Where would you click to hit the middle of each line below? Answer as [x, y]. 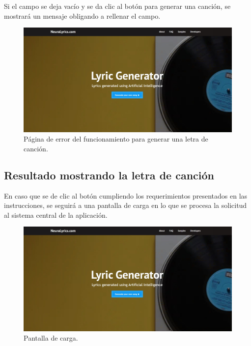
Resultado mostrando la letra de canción [109, 175]
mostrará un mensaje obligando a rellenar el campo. [82, 15]
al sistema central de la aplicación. [56, 215]
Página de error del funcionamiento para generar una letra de [116, 139]
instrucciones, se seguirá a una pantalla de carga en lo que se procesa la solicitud [125, 205]
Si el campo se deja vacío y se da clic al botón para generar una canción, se [117, 6]
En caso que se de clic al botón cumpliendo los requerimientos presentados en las [126, 195]
